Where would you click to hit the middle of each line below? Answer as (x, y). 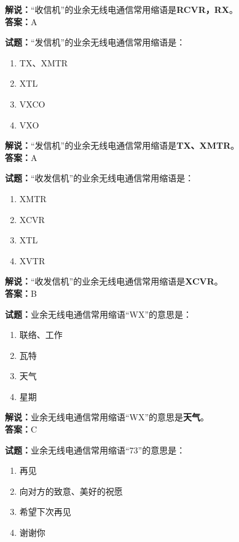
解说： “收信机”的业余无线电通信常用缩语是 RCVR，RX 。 (121, 9)
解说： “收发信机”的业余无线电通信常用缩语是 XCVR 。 (114, 281)
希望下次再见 (45, 512)
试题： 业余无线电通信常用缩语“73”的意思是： (95, 450)
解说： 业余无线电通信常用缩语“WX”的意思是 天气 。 (107, 417)
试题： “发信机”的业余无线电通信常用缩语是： (95, 42)
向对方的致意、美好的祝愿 (71, 491)
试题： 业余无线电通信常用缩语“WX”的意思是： (99, 314)
